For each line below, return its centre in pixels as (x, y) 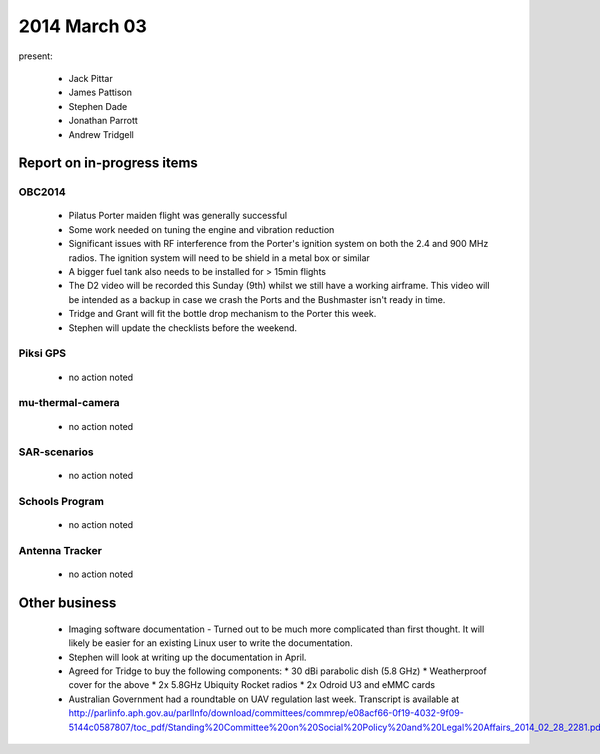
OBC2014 (42, 192)
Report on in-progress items (108, 163)
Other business (67, 603)
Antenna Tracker (60, 551)
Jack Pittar (91, 78)
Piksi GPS (42, 353)
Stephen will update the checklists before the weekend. (183, 327)
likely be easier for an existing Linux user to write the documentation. (211, 643)
